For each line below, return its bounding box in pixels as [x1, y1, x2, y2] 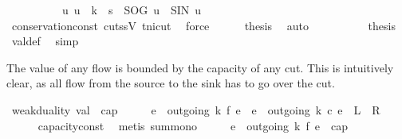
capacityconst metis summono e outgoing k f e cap [37, 117, 348, 133]
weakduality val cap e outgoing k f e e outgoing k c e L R [11, 101, 380, 118]
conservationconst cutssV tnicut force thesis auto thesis [11, 17, 396, 33]
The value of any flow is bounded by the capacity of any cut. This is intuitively [6, 59, 394, 75]
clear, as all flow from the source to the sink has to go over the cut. [6, 75, 335, 91]
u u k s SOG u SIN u [61, 2, 202, 17]
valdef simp [11, 33, 79, 49]
